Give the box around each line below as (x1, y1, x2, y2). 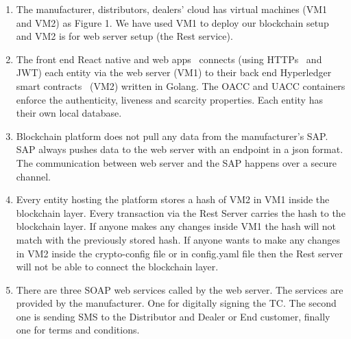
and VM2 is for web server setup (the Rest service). (16, 29, 233, 43)
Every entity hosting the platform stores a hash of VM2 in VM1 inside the (16, 192, 330, 207)
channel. (16, 169, 51, 183)
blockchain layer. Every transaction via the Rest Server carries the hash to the (16, 205, 346, 220)
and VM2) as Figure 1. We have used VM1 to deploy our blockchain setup (16, 15, 329, 30)
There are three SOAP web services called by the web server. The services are (16, 282, 343, 296)
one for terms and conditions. (16, 323, 140, 337)
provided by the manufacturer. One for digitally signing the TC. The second (16, 296, 337, 310)
